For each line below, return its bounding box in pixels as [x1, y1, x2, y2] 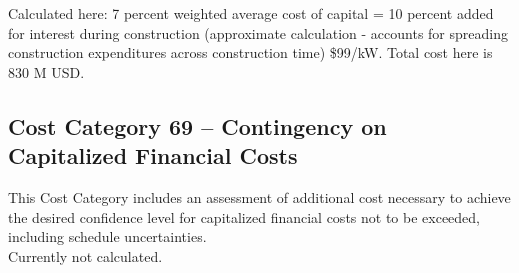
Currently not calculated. [8, 245, 163, 266]
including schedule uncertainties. [8, 226, 207, 247]
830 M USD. [8, 61, 85, 82]
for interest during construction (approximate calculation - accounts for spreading [8, 22, 508, 43]
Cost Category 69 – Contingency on [8, 110, 387, 141]
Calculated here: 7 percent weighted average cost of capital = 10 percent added [8, 3, 494, 23]
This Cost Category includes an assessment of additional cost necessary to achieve [8, 186, 511, 207]
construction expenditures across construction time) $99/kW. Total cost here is [8, 42, 493, 63]
